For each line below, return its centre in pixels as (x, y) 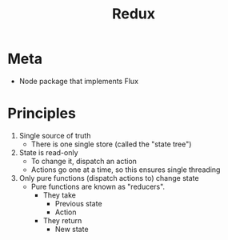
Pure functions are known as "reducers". (98, 186)
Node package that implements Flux (79, 81)
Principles (42, 114)
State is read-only (48, 152)
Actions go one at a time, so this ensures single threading (126, 170)
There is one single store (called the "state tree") (111, 144)
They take (60, 195)
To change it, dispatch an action (84, 161)
